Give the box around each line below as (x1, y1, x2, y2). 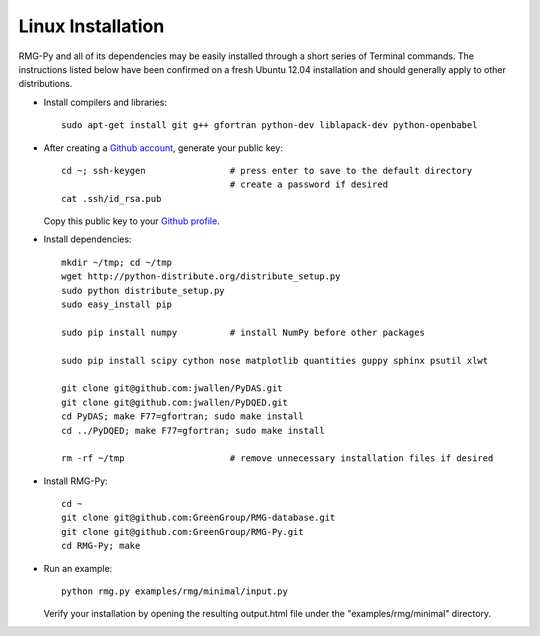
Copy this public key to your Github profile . (43, 215, 220, 227)
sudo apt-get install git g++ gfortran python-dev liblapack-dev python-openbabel (61, 120, 478, 131)
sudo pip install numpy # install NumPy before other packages (61, 326, 425, 338)
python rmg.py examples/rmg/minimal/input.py (61, 586, 289, 597)
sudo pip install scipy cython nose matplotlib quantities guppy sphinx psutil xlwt (61, 355, 489, 366)
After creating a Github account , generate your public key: (43, 141, 284, 154)
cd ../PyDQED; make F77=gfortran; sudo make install (61, 425, 325, 436)
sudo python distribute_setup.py (61, 285, 225, 296)
